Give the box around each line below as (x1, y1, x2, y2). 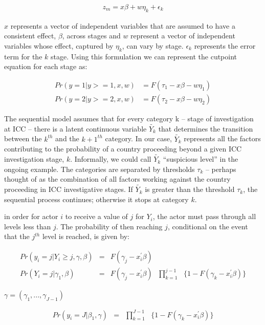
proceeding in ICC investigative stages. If (4, 184, 133, 194)
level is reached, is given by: (42, 231, 129, 242)
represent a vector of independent (130, 30, 235, 41)
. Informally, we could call (70, 154, 151, 164)
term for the (4, 51, 42, 61)
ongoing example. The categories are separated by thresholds (4, 163, 195, 174)
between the (4, 133, 42, 144)
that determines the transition (158, 123, 253, 134)
